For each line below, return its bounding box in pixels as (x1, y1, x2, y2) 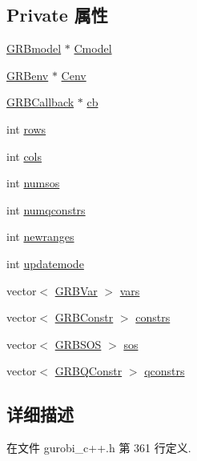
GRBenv (6, 66, 49, 83)
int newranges (6, 228, 74, 245)
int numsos (6, 174, 60, 191)
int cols (6, 147, 42, 164)
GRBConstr (54, 309, 114, 326)
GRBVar (54, 282, 98, 299)
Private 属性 (6, 2, 108, 27)
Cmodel (74, 40, 112, 57)
